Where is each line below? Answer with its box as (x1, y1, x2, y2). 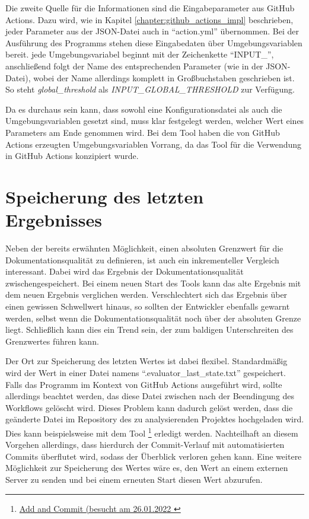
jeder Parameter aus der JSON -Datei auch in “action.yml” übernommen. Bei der (5, 25, 299, 37)
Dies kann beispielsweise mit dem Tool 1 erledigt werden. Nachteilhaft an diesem (5, 425, 298, 439)
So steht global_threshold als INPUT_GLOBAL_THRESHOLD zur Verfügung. (5, 83, 295, 95)
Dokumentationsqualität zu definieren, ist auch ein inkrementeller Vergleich (5, 253, 279, 266)
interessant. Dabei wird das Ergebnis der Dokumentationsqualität (5, 265, 244, 278)
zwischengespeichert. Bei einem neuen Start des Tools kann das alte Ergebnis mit (5, 276, 301, 289)
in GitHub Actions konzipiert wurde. (5, 149, 139, 162)
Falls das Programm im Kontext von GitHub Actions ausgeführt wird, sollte (5, 378, 282, 390)
